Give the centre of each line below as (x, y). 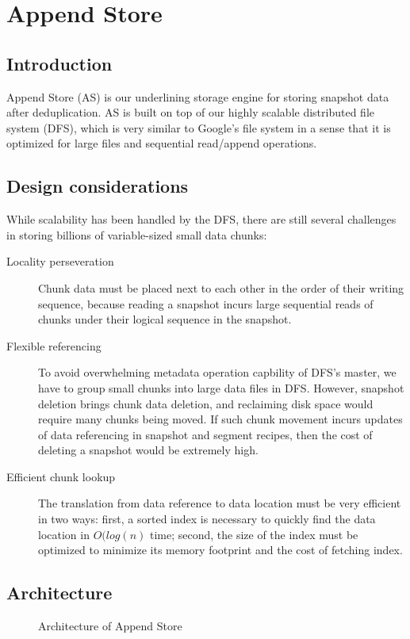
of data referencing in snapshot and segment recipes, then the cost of (205, 434)
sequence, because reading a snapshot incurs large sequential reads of (206, 303)
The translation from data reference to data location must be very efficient (220, 503)
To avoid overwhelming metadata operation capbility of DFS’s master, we (217, 372)
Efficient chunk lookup (61, 476)
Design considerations (98, 186)
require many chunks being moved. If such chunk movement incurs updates (220, 419)
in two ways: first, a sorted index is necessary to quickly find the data (207, 519)
